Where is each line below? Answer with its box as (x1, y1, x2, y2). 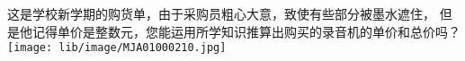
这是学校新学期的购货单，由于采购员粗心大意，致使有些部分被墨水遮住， (7, 4, 435, 22)
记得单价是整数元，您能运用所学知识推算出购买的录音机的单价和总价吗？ (31, 22, 461, 40)
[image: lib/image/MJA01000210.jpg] (7, 41, 227, 55)
